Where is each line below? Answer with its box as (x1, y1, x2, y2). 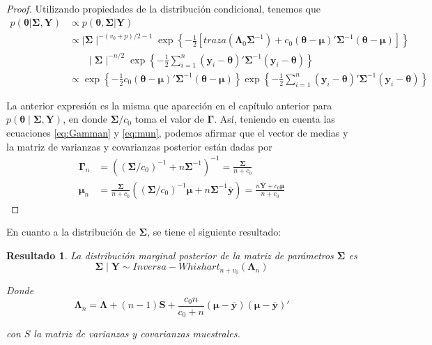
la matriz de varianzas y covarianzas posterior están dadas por (6, 139, 272, 153)
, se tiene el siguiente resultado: (147, 224, 281, 239)
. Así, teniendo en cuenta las (214, 112, 335, 126)
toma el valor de (134, 112, 204, 126)
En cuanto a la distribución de (6, 224, 136, 239)
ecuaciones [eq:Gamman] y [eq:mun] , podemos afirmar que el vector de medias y (6, 125, 348, 139)
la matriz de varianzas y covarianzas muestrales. (33, 326, 240, 341)
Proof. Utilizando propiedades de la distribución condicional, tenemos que (6, 1, 321, 15)
